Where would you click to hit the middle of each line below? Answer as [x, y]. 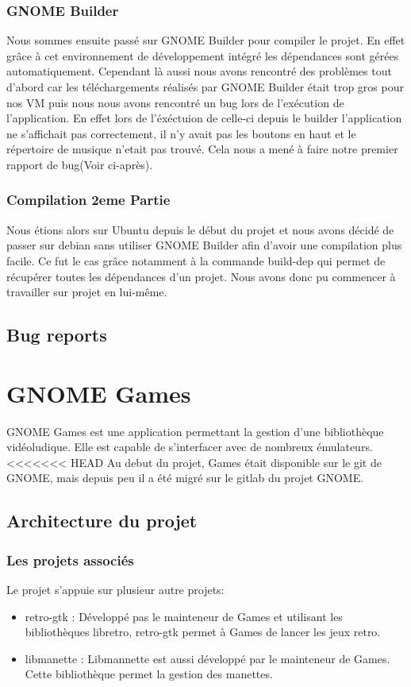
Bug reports [57, 335]
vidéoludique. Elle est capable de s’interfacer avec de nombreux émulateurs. [190, 447]
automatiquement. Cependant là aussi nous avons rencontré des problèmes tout [199, 71]
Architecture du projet [102, 521]
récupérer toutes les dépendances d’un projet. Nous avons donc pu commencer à [201, 276]
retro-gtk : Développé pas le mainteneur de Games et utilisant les [184, 616]
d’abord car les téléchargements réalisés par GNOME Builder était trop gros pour [205, 87]
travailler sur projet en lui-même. [87, 292]
